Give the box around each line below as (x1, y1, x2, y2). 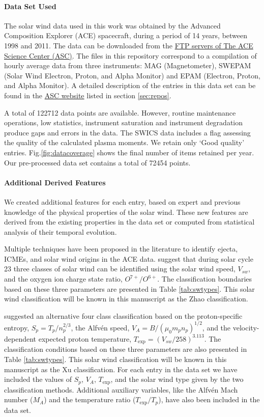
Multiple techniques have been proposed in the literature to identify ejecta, (4, 243, 238, 254)
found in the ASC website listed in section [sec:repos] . (4, 90, 171, 100)
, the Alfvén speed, (71, 322, 130, 332)
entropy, (4, 322, 30, 332)
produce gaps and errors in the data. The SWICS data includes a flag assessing (4, 127, 251, 137)
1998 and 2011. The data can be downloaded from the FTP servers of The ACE (4, 40, 253, 50)
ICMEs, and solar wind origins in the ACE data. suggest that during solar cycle (4, 253, 253, 264)
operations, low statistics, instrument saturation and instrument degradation (4, 117, 243, 128)
